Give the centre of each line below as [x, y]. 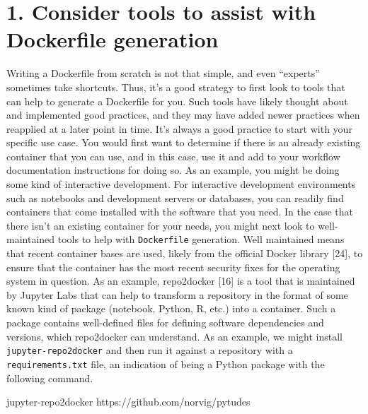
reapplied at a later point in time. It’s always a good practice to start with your [179, 128]
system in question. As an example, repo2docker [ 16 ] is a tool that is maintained [181, 281]
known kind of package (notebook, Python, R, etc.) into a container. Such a [171, 308]
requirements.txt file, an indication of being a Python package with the [166, 363]
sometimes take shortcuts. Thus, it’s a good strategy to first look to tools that [176, 87]
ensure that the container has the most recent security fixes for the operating [173, 267]
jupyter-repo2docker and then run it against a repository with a [150, 350]
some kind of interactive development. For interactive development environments [181, 184]
